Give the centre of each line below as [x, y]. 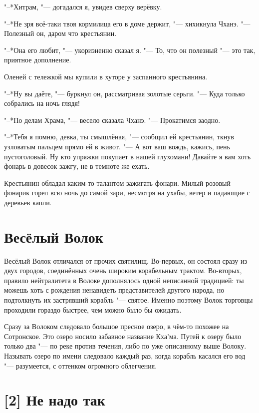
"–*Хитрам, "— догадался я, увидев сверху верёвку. [83, 6]
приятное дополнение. [38, 60]
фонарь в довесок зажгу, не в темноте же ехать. [77, 166]
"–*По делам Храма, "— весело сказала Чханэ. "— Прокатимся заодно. [112, 120]
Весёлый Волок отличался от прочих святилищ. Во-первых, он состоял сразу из [126, 260]
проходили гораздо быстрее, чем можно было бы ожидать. [93, 309]
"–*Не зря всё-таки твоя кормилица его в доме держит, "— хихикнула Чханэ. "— [127, 23]
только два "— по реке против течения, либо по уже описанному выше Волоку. [125, 346]
